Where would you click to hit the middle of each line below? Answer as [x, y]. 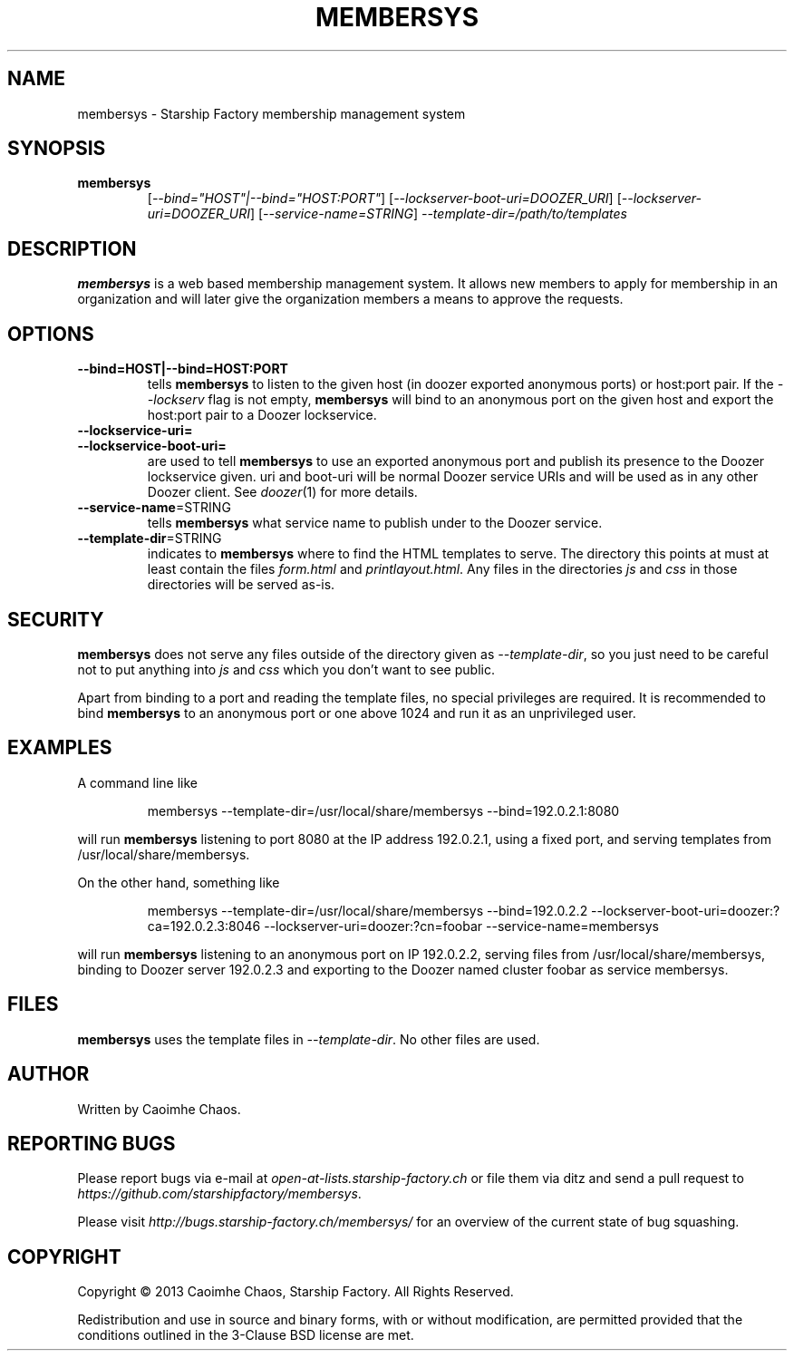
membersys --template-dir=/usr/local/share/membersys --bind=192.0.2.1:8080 [383, 810]
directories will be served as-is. [241, 585]
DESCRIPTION [72, 248]
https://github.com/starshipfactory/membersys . [219, 1194]
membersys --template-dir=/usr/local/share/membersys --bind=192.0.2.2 [368, 910]
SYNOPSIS [57, 149]
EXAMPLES [60, 748]
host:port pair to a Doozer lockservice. [262, 415]
